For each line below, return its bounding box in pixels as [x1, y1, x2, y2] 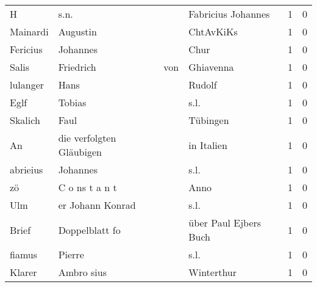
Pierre [58, 247, 84, 261]
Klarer [10, 265, 37, 279]
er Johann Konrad [58, 198, 136, 212]
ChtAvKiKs [188, 24, 238, 38]
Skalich [10, 113, 40, 127]
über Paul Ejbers [188, 216, 262, 230]
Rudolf [188, 78, 217, 92]
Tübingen [188, 113, 229, 127]
